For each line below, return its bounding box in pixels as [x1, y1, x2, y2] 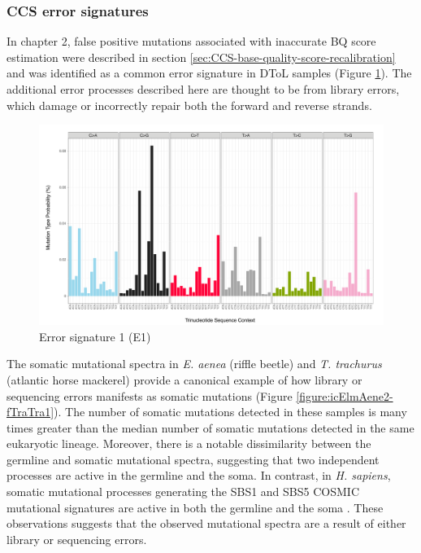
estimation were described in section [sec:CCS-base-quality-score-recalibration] [7, 48, 396, 65]
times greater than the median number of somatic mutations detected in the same [7, 419, 414, 436]
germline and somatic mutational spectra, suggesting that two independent [7, 450, 380, 467]
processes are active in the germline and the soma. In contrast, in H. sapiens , [7, 467, 391, 484]
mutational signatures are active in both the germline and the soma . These [7, 498, 384, 516]
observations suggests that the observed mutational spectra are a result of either [7, 515, 406, 532]
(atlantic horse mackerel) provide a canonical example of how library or [7, 371, 362, 388]
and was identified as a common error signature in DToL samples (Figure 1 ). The [7, 64, 412, 81]
